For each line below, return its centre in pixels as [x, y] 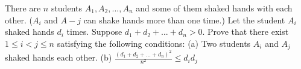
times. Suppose [94, 31]
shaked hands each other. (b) [59, 57]
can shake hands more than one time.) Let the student [184, 19]
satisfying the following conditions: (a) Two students [154, 43]
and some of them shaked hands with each [214, 8]
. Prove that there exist [246, 31]
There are [23, 8]
